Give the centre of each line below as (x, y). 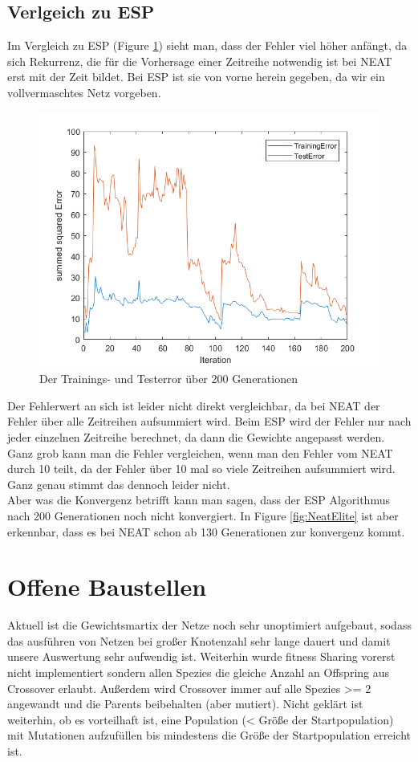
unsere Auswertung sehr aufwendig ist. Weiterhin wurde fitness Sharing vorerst (201, 656)
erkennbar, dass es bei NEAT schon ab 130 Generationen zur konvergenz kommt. (206, 531)
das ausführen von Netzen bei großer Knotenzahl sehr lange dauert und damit (199, 640)
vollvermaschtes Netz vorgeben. (84, 92)
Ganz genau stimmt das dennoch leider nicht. (119, 484)
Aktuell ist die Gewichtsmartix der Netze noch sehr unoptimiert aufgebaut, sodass (209, 625)
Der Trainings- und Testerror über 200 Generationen (168, 379)
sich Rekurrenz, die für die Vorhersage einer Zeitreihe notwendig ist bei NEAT (200, 61)
